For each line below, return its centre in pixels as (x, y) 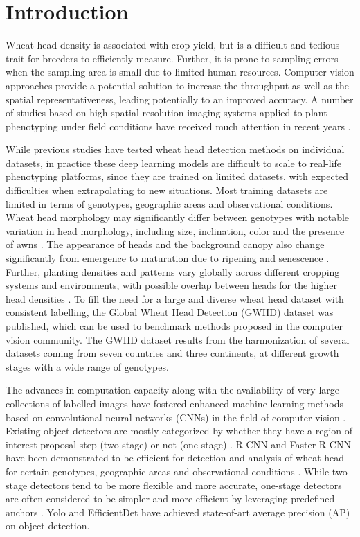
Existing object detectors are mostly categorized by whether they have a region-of (179, 431)
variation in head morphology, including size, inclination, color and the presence (175, 230)
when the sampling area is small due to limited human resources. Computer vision (180, 72)
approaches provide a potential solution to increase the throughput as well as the (177, 85)
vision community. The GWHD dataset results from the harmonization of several (178, 339)
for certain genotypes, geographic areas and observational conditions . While (168, 471)
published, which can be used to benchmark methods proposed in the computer (174, 326)
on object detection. (48, 526)
